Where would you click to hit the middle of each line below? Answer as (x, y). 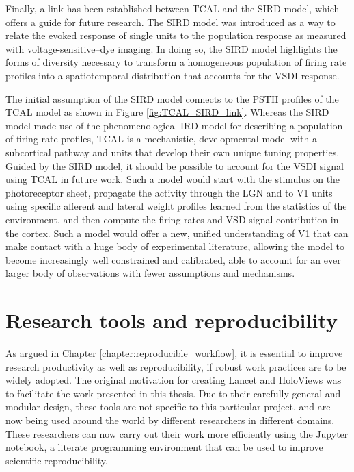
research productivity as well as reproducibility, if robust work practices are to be (176, 366)
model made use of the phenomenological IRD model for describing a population (174, 125)
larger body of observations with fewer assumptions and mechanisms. (150, 273)
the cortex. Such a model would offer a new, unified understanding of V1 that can (177, 233)
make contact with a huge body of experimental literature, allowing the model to (175, 246)
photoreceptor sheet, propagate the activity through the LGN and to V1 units (169, 192)
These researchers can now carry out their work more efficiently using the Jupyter (177, 433)
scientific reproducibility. (57, 460)
